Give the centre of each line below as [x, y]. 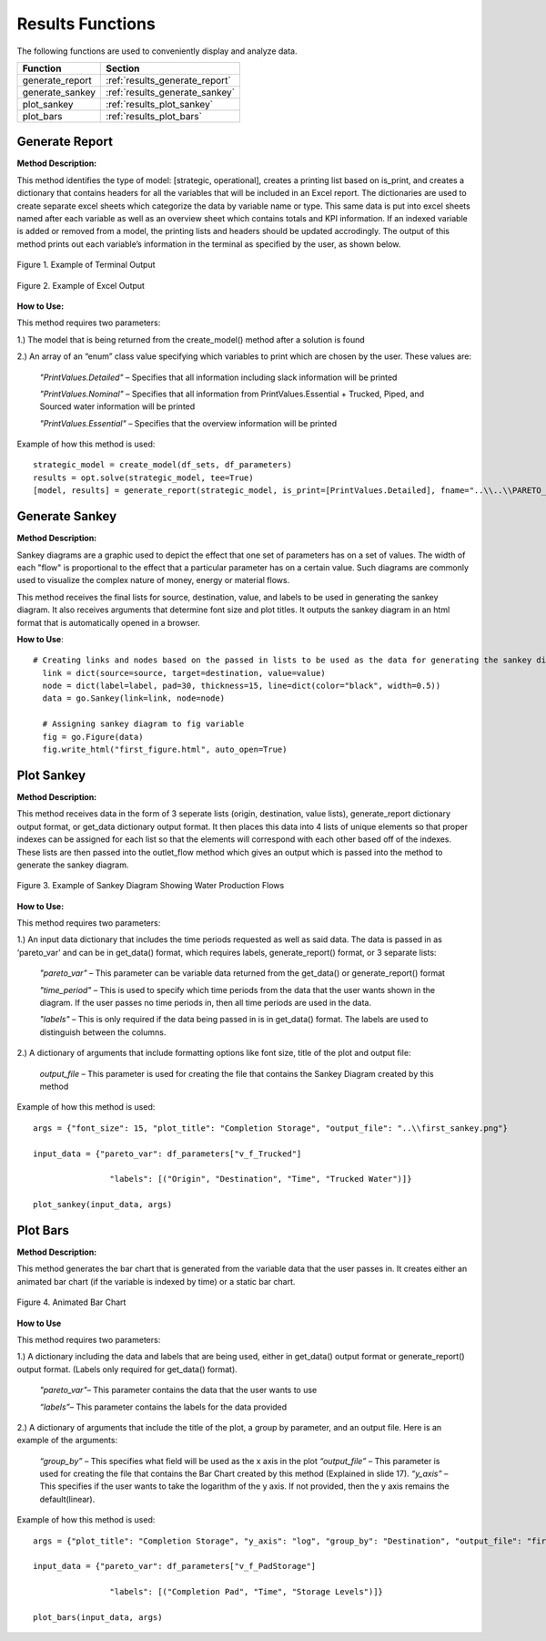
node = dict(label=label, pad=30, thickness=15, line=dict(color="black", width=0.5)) [242, 686]
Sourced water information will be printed [117, 406]
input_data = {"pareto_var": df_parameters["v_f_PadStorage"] [175, 1566]
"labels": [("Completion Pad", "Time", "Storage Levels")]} [247, 1592]
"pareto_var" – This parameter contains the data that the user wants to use [178, 1390]
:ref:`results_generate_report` [168, 80]
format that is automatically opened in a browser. [108, 622]
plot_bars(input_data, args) [98, 1617]
